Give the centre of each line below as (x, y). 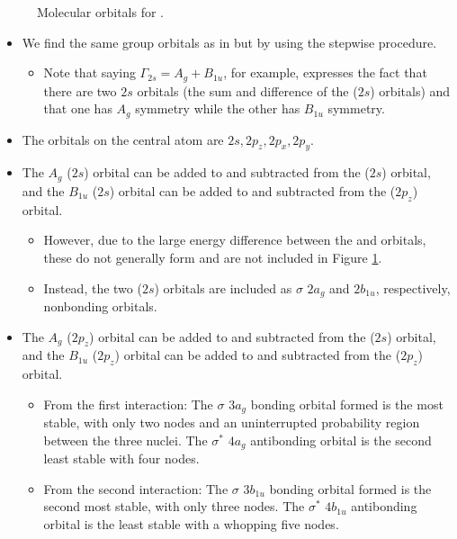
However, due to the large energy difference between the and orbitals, (235, 240)
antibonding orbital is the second (341, 440)
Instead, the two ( (93, 287)
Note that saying (90, 72)
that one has (78, 108)
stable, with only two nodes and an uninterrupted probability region (232, 422)
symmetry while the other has (218, 108)
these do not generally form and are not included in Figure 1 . (213, 257)
